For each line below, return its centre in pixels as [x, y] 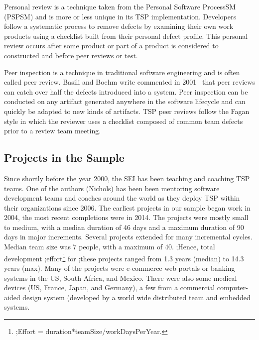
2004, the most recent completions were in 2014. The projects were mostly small [126, 217]
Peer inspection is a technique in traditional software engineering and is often [122, 72]
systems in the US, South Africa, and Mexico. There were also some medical [121, 278]
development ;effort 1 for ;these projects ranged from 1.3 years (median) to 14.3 [124, 257]
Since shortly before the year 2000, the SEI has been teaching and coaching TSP [127, 178]
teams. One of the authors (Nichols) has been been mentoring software [112, 188]
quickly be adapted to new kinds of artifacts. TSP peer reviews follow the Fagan [127, 111]
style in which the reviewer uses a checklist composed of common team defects [124, 121]
